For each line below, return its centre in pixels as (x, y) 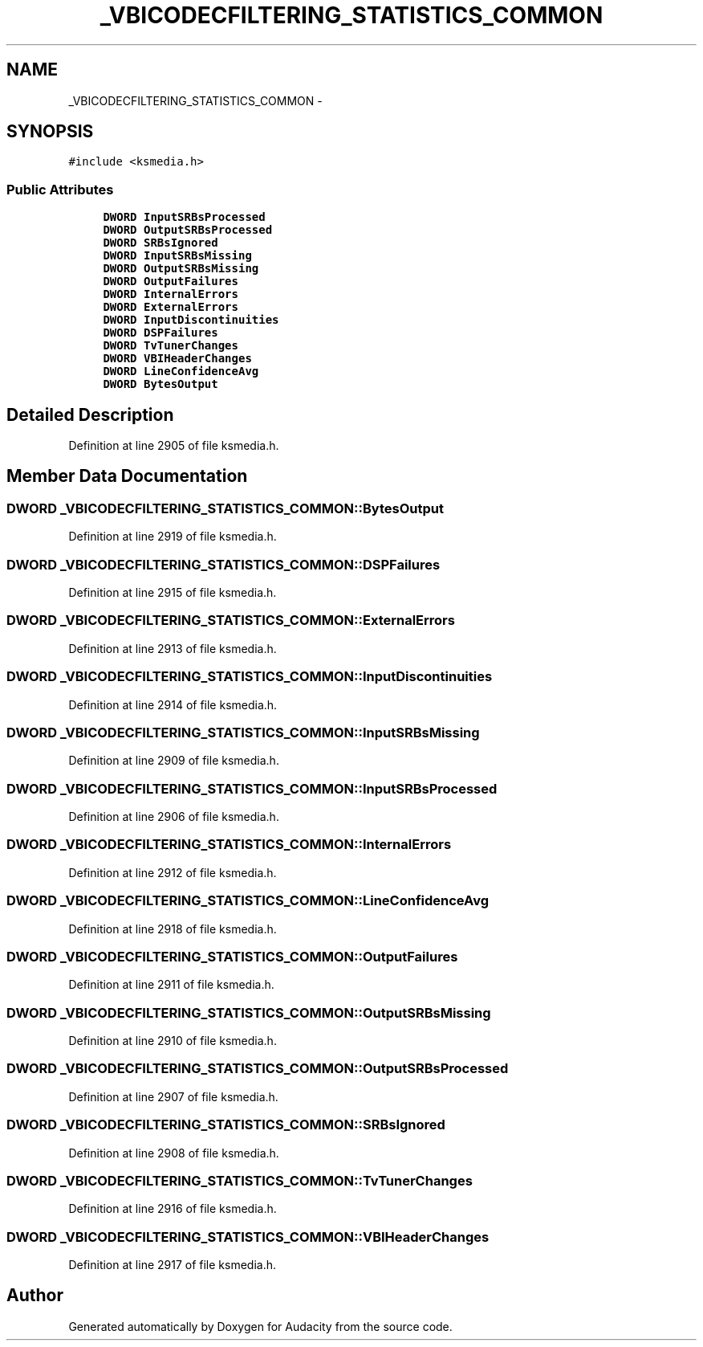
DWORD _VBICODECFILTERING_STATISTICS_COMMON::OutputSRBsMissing (249, 1012)
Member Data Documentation (127, 476)
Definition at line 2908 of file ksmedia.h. (174, 1153)
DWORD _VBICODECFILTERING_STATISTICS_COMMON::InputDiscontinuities (250, 677)
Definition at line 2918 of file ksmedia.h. (173, 929)
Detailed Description (90, 414)
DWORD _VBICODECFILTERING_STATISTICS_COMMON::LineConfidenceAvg (248, 901)
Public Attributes (60, 189)
